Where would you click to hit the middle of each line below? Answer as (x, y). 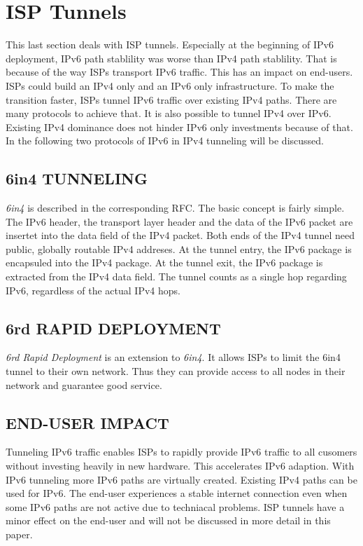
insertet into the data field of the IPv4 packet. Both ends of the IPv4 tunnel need (180, 235)
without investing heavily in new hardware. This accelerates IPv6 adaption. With (180, 466)
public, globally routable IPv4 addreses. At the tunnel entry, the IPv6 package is (179, 248)
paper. (19, 534)
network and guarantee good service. (84, 384)
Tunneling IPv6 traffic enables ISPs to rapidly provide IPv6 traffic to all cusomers (181, 452)
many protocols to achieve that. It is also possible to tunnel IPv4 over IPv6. (169, 113)
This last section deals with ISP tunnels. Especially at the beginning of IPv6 (170, 45)
